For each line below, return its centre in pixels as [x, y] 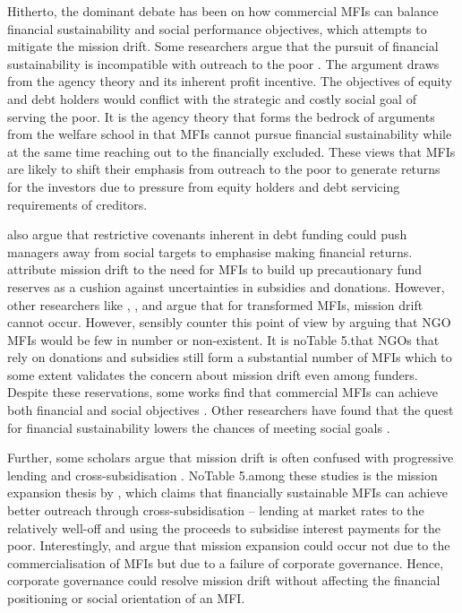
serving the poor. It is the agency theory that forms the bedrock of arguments [221, 116]
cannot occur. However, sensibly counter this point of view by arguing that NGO [229, 322]
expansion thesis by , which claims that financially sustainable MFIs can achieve [227, 492]
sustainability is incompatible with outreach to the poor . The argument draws [223, 63]
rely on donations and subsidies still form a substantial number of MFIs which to [230, 357]
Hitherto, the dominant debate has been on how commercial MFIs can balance [223, 11]
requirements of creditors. [77, 204]
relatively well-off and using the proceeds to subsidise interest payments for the [224, 527]
